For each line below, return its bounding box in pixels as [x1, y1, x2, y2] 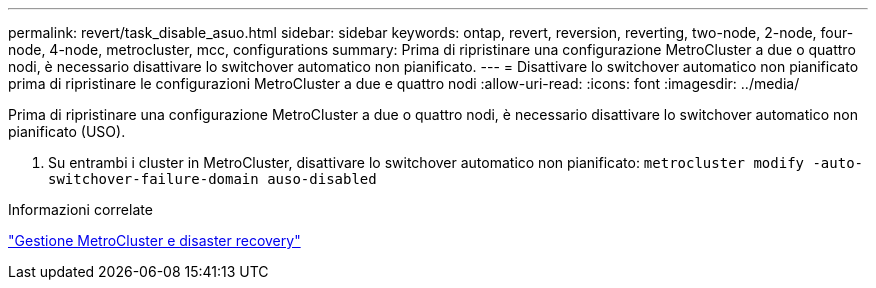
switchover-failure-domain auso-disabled [48, 171, 377, 187]
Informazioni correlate [8, 201, 153, 218]
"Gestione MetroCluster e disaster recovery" [8, 232, 301, 249]
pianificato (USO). [8, 123, 126, 140]
